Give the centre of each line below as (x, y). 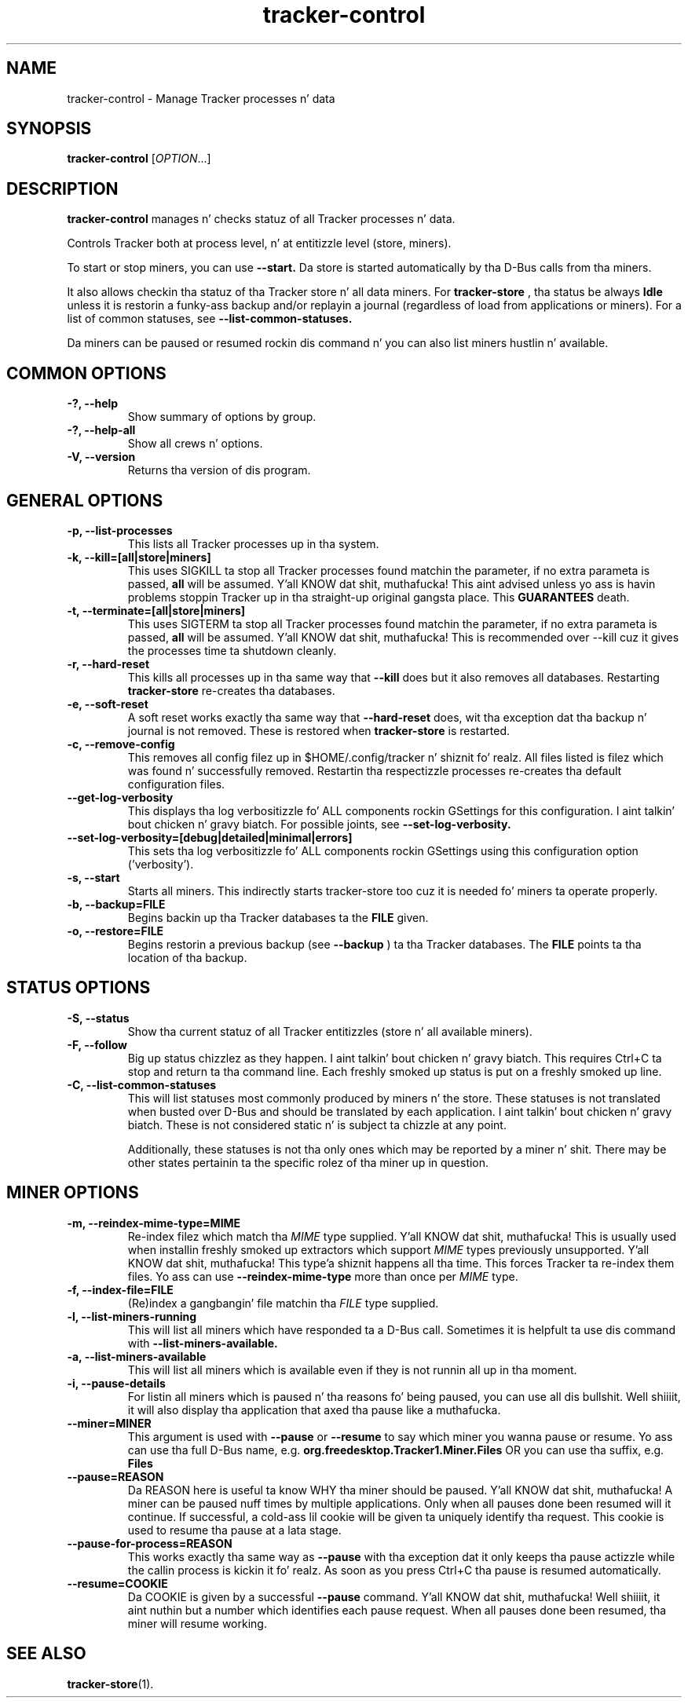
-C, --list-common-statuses (142, 1084)
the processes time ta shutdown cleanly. (232, 650)
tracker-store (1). (110, 1684)
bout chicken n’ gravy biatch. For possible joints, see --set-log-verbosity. (319, 824)
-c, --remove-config (121, 744)
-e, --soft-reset (108, 704)
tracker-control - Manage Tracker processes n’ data (201, 98)
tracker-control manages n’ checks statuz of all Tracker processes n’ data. (261, 219)
